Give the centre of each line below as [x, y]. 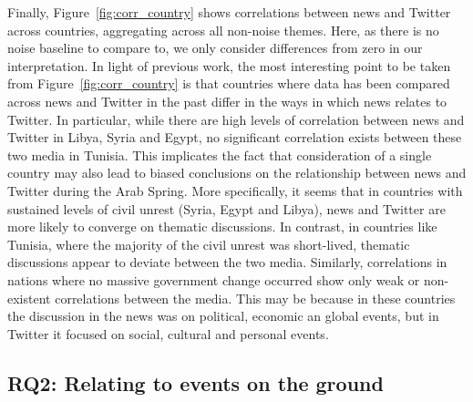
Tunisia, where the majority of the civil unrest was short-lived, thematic [209, 244]
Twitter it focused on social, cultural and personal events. [168, 333]
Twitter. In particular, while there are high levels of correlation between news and [236, 119]
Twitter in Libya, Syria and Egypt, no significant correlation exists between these [235, 137]
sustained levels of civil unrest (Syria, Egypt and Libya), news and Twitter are [226, 208]
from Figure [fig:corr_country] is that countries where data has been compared [229, 83]
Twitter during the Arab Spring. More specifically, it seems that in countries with [235, 190]
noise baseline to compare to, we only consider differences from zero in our [215, 48]
